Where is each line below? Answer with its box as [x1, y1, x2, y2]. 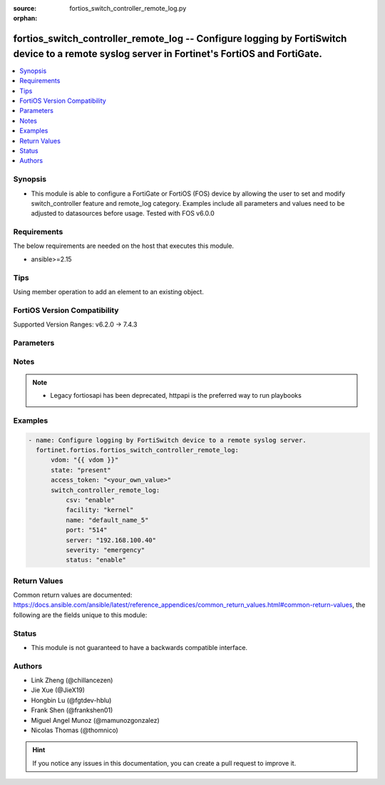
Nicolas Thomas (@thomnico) [31, 726, 119, 735]
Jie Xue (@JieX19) [31, 686, 86, 694]
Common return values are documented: [13, 591, 133, 599]
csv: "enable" [65, 496, 115, 504]
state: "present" [51, 466, 112, 474]
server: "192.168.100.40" [65, 536, 157, 544]
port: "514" [65, 526, 108, 534]
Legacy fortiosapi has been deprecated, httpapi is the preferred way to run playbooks [50, 391, 302, 400]
